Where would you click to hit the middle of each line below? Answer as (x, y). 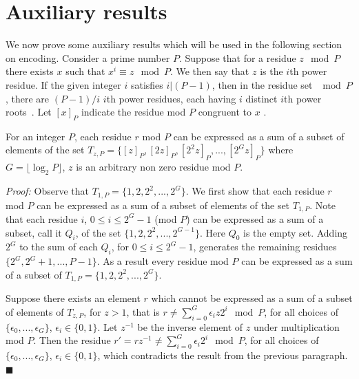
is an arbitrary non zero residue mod (153, 167)
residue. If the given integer (63, 84)
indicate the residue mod (133, 112)
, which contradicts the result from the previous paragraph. (223, 355)
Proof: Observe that (48, 191)
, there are (28, 98)
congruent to (225, 112)
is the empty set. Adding (296, 232)
